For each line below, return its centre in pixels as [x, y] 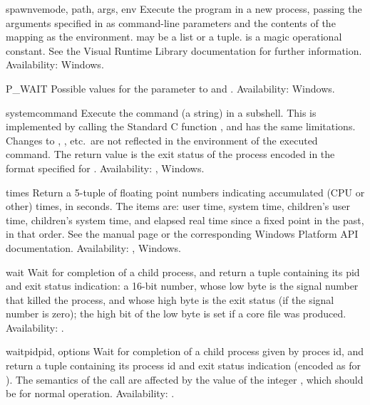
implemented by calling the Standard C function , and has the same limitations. [181, 126]
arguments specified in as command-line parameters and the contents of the [171, 22]
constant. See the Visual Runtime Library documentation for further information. [184, 50]
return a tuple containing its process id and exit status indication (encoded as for [184, 365]
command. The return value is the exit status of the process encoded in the [170, 154]
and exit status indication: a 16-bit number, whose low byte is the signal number [182, 286]
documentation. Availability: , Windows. [93, 247]
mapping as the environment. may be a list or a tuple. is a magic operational [174, 37]
